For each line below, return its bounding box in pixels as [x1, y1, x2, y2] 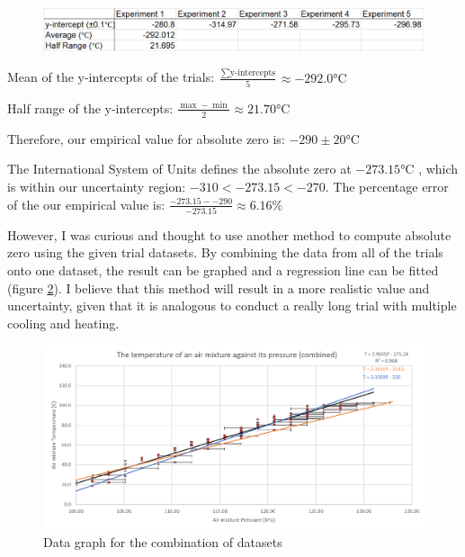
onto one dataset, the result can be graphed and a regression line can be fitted [7, 261, 439, 280]
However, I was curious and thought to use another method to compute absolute [7, 225, 452, 244]
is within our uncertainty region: [7, 176, 186, 195]
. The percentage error [325, 176, 449, 195]
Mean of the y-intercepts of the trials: [7, 67, 215, 86]
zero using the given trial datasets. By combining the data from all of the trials [7, 243, 443, 262]
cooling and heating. [7, 313, 120, 332]
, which [418, 159, 459, 178]
